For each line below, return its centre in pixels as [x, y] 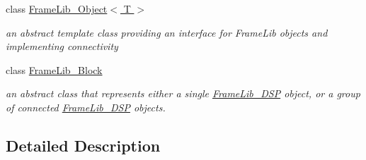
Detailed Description [83, 145]
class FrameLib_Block [54, 69]
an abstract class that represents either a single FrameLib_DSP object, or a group [183, 93]
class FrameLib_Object [57, 8]
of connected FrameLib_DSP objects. [86, 107]
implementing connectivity [62, 46]
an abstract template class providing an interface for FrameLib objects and [167, 32]
